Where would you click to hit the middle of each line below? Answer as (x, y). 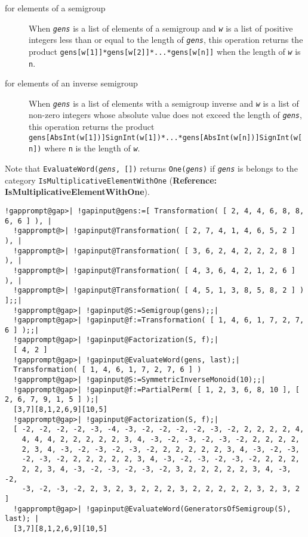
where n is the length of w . (92, 148)
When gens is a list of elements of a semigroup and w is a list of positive (161, 28)
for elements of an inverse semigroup (71, 83)
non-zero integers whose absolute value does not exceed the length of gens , (165, 115)
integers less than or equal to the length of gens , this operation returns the (166, 40)
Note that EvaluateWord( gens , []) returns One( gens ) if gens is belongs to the (151, 168)
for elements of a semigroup (55, 8)
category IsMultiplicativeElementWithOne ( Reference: (111, 180)
